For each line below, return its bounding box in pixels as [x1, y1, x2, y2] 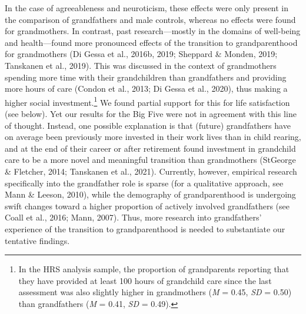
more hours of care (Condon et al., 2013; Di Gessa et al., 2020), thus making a [5, 82, 288, 95]
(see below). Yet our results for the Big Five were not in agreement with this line [5, 108, 297, 119]
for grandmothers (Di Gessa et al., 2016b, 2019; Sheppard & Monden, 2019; [5, 48, 278, 60]
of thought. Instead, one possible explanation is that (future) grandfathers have [5, 119, 291, 131]
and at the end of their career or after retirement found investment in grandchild [5, 142, 296, 154]
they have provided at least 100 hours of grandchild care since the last [18, 274, 272, 286]
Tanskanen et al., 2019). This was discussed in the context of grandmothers [5, 59, 277, 71]
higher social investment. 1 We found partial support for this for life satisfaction [5, 94, 290, 108]
